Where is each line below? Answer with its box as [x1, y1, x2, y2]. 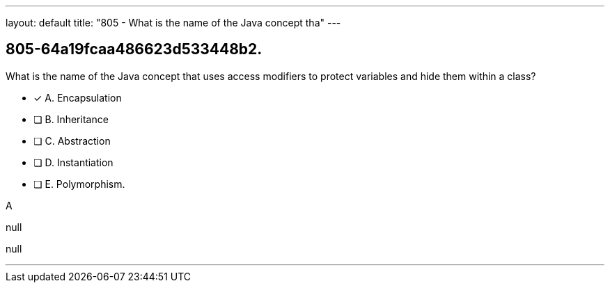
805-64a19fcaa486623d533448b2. [6, 40, 263, 58]
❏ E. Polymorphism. [33, 177, 125, 190]
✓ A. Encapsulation [33, 91, 122, 104]
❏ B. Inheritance [33, 113, 109, 125]
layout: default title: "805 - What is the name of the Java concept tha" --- [6, 17, 341, 29]
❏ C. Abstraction [33, 134, 111, 147]
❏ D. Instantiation [33, 156, 114, 168]
